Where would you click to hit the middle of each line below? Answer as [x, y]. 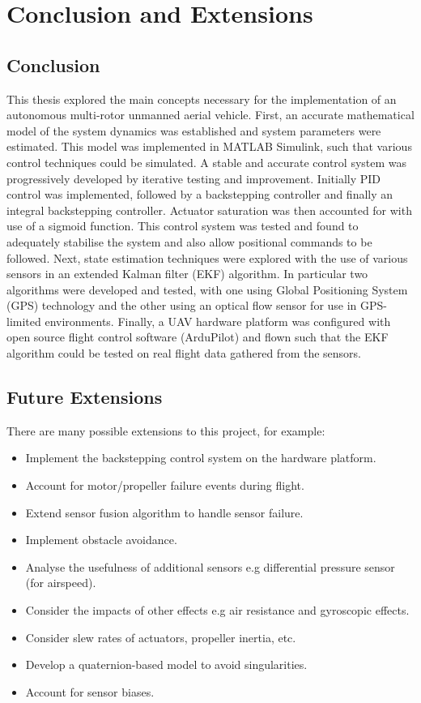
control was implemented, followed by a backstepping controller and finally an [200, 194]
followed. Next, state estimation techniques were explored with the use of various [207, 257]
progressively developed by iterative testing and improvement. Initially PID [194, 178]
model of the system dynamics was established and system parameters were [194, 130]
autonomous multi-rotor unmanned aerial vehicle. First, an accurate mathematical [210, 115]
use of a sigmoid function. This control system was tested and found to [183, 226]
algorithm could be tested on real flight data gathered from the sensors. [184, 353]
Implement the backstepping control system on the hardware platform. [201, 458]
